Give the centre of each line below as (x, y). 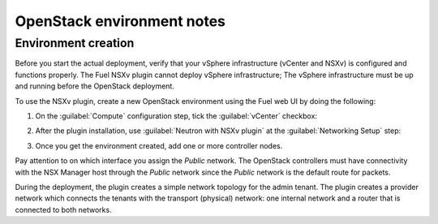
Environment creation (75, 43)
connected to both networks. (64, 209)
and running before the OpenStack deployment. (94, 86)
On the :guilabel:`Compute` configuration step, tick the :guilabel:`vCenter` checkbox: (176, 116)
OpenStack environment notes (120, 21)
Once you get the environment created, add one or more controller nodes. (159, 145)
